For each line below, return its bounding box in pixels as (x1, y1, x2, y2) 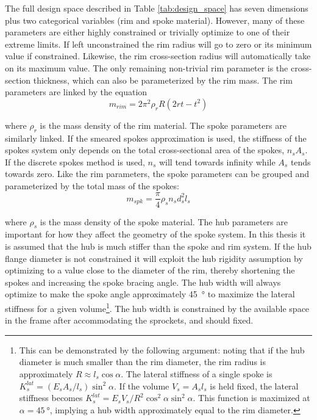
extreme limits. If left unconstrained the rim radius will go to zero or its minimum (5, 37, 312, 50)
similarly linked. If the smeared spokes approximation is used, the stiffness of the (5, 131, 307, 144)
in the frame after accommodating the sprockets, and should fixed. (5, 314, 254, 327)
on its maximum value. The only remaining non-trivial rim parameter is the (5, 61, 288, 74)
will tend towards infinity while (158, 155, 276, 168)
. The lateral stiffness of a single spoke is (121, 367, 272, 380)
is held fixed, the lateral (210, 379, 299, 392)
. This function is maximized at (193, 391, 310, 404)
